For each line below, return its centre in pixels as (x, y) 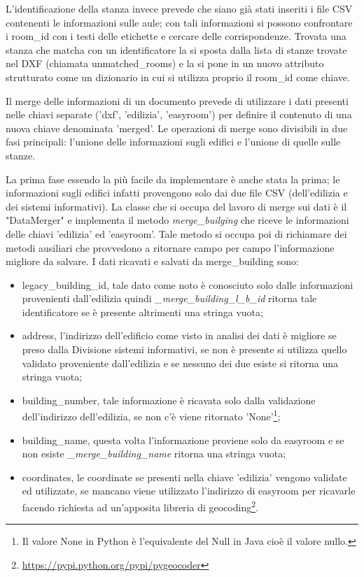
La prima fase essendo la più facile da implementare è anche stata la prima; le (173, 179)
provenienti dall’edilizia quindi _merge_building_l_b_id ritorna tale (169, 298)
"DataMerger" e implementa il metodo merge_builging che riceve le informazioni (177, 220)
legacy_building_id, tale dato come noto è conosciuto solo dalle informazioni (188, 284)
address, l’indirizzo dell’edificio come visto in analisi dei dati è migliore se (179, 335)
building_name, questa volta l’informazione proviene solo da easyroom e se (183, 440)
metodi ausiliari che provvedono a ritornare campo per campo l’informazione (170, 247)
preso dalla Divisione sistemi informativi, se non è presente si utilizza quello (184, 349)
